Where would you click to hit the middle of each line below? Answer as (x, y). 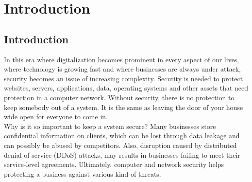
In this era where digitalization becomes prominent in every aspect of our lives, (122, 59)
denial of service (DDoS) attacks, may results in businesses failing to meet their (122, 155)
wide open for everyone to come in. (56, 117)
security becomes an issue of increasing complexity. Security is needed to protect (124, 78)
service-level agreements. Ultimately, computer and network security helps (114, 164)
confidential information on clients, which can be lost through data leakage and (122, 136)
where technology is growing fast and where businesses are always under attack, (122, 69)
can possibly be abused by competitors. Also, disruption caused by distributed (120, 145)
